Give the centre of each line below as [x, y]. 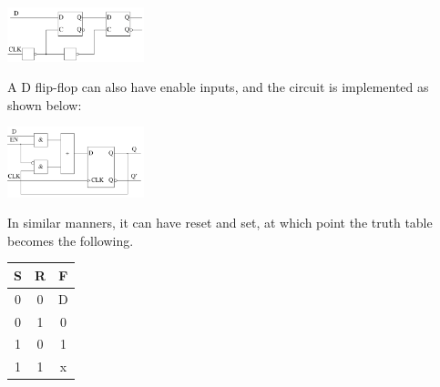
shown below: [45, 104]
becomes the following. [71, 240]
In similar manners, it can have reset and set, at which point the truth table [220, 223]
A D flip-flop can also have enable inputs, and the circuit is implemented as [218, 87]
